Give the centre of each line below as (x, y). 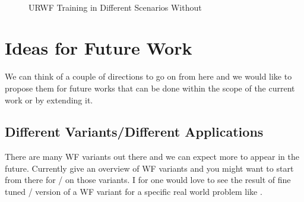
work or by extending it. (49, 100)
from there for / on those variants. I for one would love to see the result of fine (148, 180)
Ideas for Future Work (99, 48)
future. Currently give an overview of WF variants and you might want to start (149, 168)
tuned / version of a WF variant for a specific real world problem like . (134, 192)
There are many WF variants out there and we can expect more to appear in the (152, 157)
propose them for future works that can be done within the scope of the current (150, 88)
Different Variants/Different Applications (134, 132)
